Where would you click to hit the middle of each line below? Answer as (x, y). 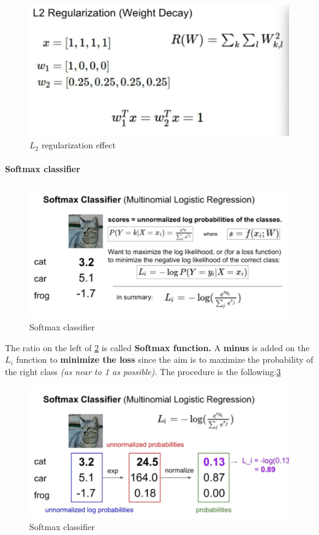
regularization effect (78, 145)
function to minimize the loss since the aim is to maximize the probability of (165, 359)
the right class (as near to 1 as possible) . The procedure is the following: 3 (143, 371)
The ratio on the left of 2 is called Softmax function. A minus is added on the (157, 347)
